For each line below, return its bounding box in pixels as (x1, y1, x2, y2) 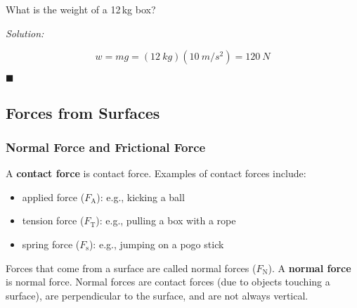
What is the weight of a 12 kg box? (6, 2, 156, 16)
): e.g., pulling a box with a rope (96, 213, 236, 228)
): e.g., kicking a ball (96, 189, 185, 204)
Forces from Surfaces (6, 101, 160, 123)
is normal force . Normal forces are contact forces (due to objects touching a (6, 274, 330, 289)
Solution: (6, 25, 44, 40)
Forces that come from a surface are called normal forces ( (6, 260, 257, 275)
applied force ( (22, 189, 85, 204)
